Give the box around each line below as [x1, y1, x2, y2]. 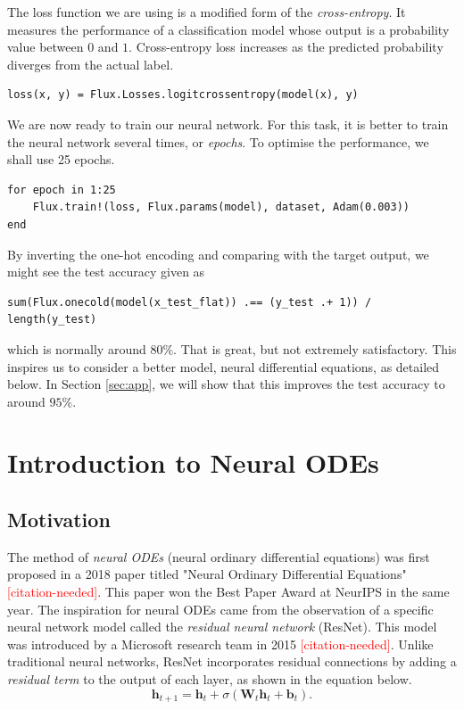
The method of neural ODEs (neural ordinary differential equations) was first [7, 547, 430, 566]
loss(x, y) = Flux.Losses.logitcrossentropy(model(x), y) [7, 88, 359, 102]
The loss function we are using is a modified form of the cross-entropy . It [7, 3, 406, 21]
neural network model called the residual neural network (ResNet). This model [7, 617, 437, 636]
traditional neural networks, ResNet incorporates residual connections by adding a [7, 652, 457, 671]
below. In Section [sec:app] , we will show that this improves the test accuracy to [7, 375, 445, 393]
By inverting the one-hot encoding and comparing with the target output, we [7, 244, 429, 263]
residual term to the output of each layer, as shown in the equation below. [7, 670, 412, 689]
